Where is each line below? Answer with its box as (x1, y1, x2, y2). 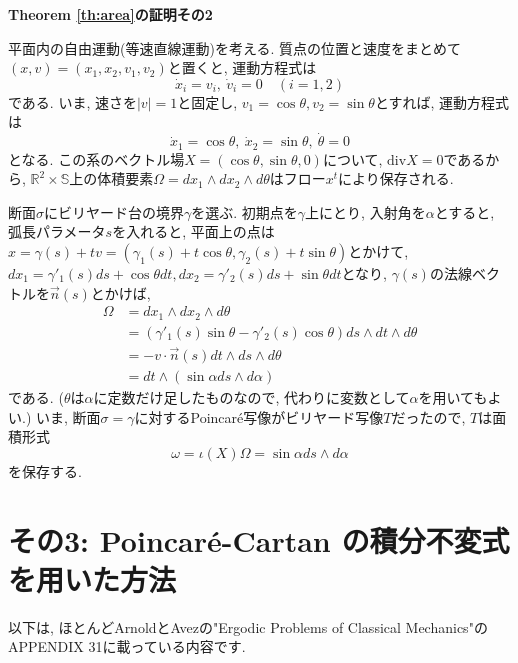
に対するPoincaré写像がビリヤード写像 (134, 406, 384, 427)
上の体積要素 (69, 168, 154, 189)
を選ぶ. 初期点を (191, 201, 298, 222)
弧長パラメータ (8, 221, 106, 242)
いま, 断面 (35, 406, 101, 427)
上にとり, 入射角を (305, 201, 426, 222)
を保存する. (8, 460, 82, 481)
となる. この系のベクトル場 (8, 148, 185, 169)
